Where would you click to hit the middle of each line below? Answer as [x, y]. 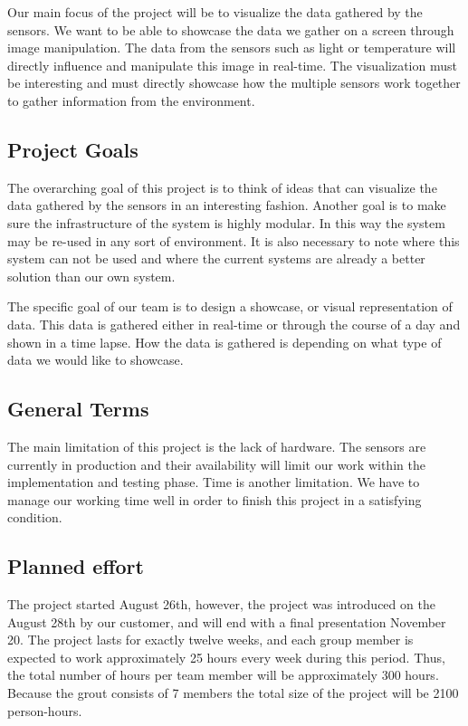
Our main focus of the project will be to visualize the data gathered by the [215, 12]
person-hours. [45, 710]
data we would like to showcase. [96, 360]
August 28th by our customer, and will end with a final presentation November [227, 621]
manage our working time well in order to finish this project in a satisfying [215, 499]
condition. [35, 517]
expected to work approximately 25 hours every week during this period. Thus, [226, 657]
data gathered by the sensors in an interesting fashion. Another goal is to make [227, 205]
